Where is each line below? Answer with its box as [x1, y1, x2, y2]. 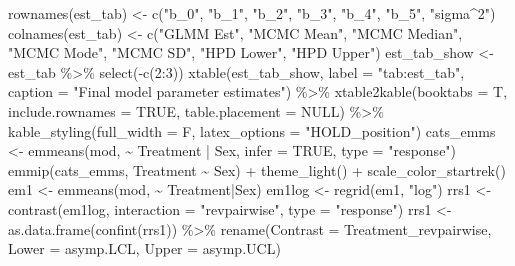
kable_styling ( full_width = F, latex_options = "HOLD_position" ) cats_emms [8, 120, 496, 141]
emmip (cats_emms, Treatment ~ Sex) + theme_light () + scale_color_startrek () [8, 159, 506, 180]
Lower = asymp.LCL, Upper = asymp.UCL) [8, 238, 281, 259]
